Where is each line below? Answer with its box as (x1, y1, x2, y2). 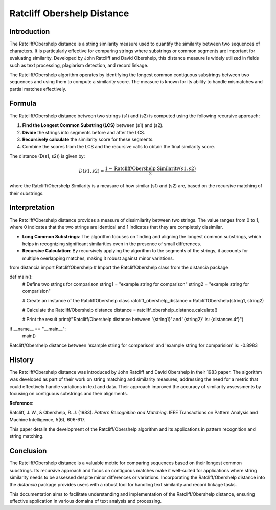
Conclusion (9, 447, 47, 455)
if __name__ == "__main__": (9, 326, 66, 332)
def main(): (9, 274, 33, 280)
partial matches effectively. (9, 86, 66, 92)
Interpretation (9, 203, 55, 212)
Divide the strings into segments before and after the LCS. (22, 130, 145, 136)
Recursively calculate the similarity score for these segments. (22, 136, 154, 143)
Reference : (9, 400, 34, 406)
